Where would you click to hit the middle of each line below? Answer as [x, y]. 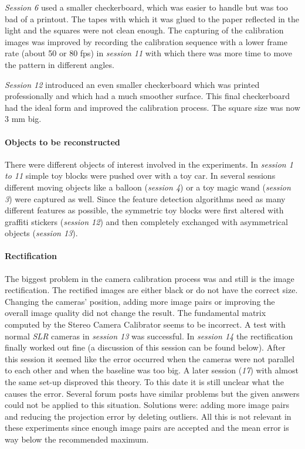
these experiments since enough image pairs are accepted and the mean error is [147, 428]
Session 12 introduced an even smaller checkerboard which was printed [132, 84]
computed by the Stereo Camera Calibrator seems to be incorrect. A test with [145, 324]
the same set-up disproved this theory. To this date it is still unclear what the [144, 382]
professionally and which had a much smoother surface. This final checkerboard [147, 96]
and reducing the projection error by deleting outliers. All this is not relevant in [148, 416]
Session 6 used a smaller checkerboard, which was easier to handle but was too [146, 7]
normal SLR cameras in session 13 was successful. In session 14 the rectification [149, 336]
